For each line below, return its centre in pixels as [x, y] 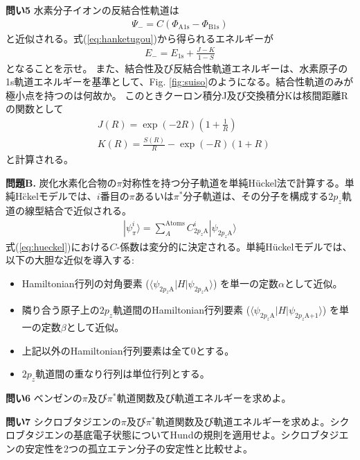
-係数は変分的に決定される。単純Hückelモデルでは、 [234, 246]
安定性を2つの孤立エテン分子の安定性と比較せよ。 [138, 448]
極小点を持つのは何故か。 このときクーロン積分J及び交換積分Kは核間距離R [177, 95]
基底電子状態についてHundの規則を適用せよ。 [177, 435]
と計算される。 [39, 159]
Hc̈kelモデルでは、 [56, 196]
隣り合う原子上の [61, 310]
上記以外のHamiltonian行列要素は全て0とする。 [128, 350]
